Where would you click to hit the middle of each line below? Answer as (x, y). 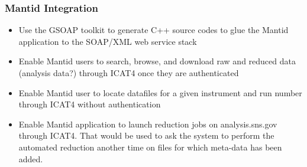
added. (31, 158)
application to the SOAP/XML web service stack (108, 41)
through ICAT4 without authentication (90, 104)
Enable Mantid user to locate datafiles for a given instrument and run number (160, 92)
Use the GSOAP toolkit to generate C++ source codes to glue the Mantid (153, 30)
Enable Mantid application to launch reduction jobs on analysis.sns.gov (148, 124)
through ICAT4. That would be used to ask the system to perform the (146, 135)
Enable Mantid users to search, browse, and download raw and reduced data (157, 61)
